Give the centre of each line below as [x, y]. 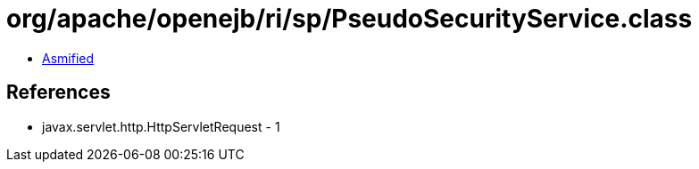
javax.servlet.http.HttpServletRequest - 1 [161, 126]
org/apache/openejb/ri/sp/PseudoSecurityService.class [349, 19]
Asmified [68, 58]
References [58, 93]
